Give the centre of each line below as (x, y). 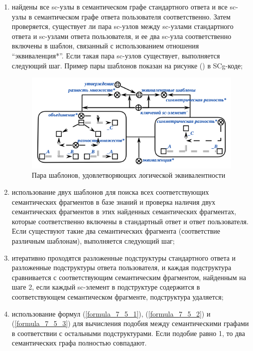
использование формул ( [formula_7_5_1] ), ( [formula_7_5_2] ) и (111, 313)
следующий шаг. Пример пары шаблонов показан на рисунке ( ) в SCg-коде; (127, 65)
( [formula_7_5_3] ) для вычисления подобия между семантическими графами (130, 323)
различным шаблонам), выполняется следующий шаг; (93, 241)
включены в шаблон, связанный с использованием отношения (105, 46)
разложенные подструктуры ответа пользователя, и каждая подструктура (122, 267)
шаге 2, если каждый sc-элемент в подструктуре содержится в (106, 287)
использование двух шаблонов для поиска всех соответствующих (110, 192)
